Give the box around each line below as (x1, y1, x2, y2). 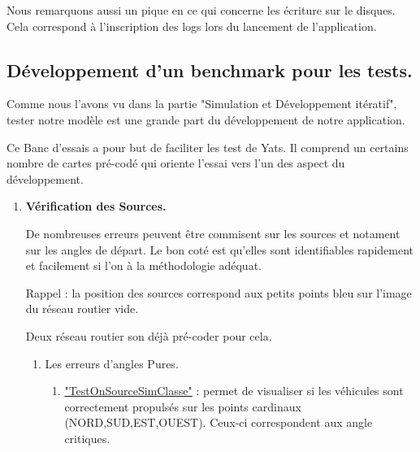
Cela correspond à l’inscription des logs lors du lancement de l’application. (6, 17, 377, 34)
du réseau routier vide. (25, 300, 139, 317)
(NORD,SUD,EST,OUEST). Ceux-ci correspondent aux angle (64, 414, 373, 431)
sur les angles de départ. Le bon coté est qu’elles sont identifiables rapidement (25, 241, 414, 258)
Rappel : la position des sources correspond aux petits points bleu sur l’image (25, 284, 412, 301)
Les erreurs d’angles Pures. (45, 354, 179, 372)
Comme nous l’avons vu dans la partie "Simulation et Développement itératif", (6, 95, 397, 112)
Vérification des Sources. (25, 198, 167, 215)
